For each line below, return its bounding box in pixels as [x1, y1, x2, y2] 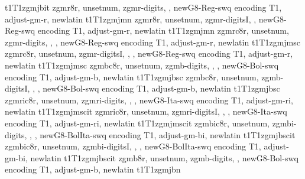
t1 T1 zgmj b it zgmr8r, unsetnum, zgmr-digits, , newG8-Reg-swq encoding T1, [5, 1, 282, 13]
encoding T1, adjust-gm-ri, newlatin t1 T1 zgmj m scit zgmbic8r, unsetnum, [5, 116, 270, 129]
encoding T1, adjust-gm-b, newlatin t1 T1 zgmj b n [5, 163, 181, 175]
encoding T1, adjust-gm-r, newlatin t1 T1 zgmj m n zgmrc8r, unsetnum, [37, 24, 289, 37]
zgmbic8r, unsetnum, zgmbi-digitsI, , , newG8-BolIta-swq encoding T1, [5, 140, 261, 152]
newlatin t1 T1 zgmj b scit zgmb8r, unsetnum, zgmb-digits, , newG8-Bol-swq [30, 151, 298, 164]
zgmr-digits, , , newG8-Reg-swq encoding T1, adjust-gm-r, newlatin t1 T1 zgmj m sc [5, 35, 301, 48]
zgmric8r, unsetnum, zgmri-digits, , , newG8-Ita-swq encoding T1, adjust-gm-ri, [5, 93, 293, 106]
